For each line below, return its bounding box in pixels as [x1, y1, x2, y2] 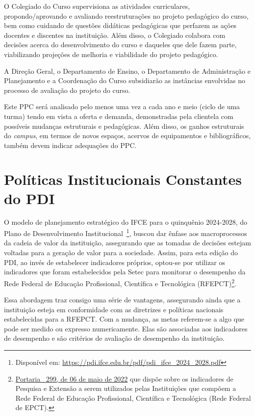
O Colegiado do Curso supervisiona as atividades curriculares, [4, 1, 190, 11]
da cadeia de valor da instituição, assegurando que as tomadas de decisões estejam [4, 238, 251, 248]
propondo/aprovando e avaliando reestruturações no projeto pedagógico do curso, [4, 10, 249, 21]
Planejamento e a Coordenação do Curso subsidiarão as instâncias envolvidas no [4, 75, 246, 86]
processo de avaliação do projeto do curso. [4, 85, 130, 95]
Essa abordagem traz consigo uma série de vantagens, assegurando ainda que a [4, 295, 241, 305]
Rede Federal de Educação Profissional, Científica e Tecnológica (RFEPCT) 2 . [4, 276, 236, 288]
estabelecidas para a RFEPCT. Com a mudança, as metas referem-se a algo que [4, 314, 245, 324]
